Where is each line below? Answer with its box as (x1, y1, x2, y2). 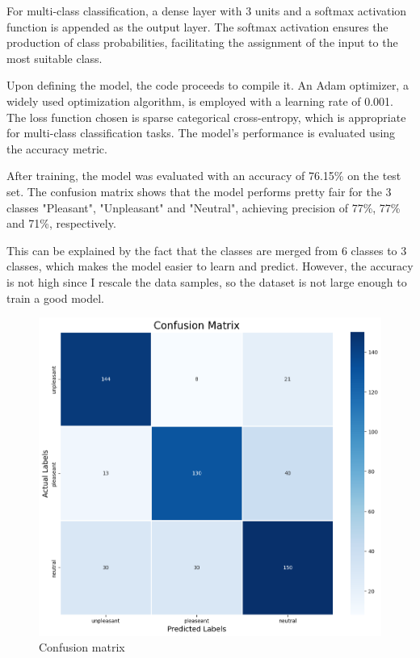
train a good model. (6, 289, 105, 306)
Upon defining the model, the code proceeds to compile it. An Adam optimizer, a (6, 77, 409, 94)
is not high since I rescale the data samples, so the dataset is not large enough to (6, 273, 407, 290)
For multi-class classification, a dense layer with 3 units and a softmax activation (6, 2, 407, 19)
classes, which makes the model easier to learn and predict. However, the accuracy (6, 258, 414, 275)
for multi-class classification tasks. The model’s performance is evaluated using (6, 124, 396, 141)
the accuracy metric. (6, 140, 107, 157)
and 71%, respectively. (6, 215, 116, 232)
